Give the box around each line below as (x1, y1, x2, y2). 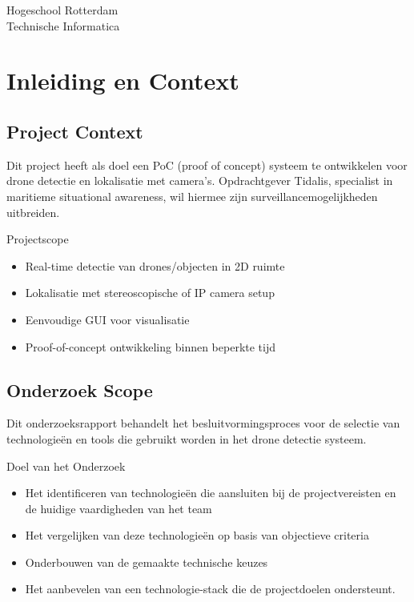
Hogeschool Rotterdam (6, 2, 119, 18)
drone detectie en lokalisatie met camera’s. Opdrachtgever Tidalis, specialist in (6, 172, 393, 189)
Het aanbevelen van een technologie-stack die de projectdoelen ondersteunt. (25, 580, 396, 597)
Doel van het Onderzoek (6, 457, 126, 474)
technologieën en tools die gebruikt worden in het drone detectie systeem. (6, 430, 367, 447)
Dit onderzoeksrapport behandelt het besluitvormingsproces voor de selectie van (6, 415, 400, 431)
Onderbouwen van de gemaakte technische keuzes (25, 553, 268, 570)
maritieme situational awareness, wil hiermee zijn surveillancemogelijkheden (6, 187, 378, 204)
